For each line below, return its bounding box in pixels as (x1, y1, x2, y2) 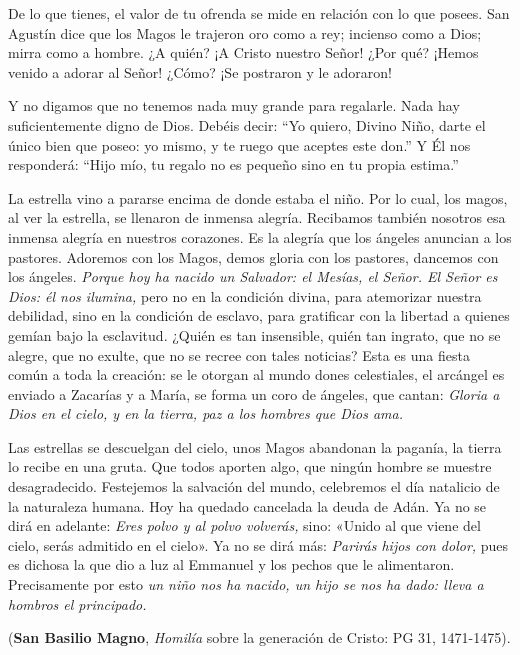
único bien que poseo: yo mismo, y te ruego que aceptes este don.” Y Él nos (8, 134, 471, 155)
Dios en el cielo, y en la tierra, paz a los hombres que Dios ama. (8, 403, 403, 424)
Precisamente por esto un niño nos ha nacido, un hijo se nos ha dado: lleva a (8, 574, 484, 595)
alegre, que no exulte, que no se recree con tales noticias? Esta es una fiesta (8, 344, 470, 365)
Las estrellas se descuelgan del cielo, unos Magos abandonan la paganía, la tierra (8, 436, 502, 457)
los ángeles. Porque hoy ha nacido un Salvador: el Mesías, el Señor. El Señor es (8, 266, 498, 287)
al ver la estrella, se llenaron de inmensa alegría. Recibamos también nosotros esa (8, 207, 506, 228)
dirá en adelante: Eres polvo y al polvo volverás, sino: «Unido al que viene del (8, 515, 481, 536)
